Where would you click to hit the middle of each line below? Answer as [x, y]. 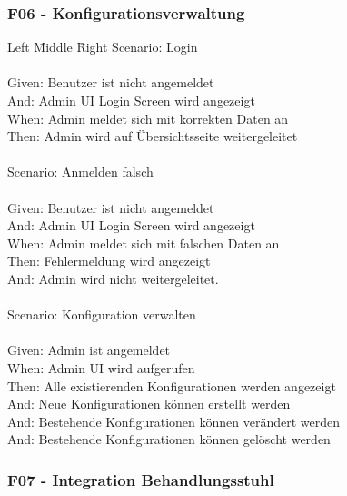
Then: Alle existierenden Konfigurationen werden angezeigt [172, 385]
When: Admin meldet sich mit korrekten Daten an [148, 118]
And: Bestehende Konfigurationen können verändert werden [174, 421]
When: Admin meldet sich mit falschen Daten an [144, 243]
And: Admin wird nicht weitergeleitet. [113, 278]
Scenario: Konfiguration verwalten [102, 314]
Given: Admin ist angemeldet [89, 350]
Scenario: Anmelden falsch [80, 172]
